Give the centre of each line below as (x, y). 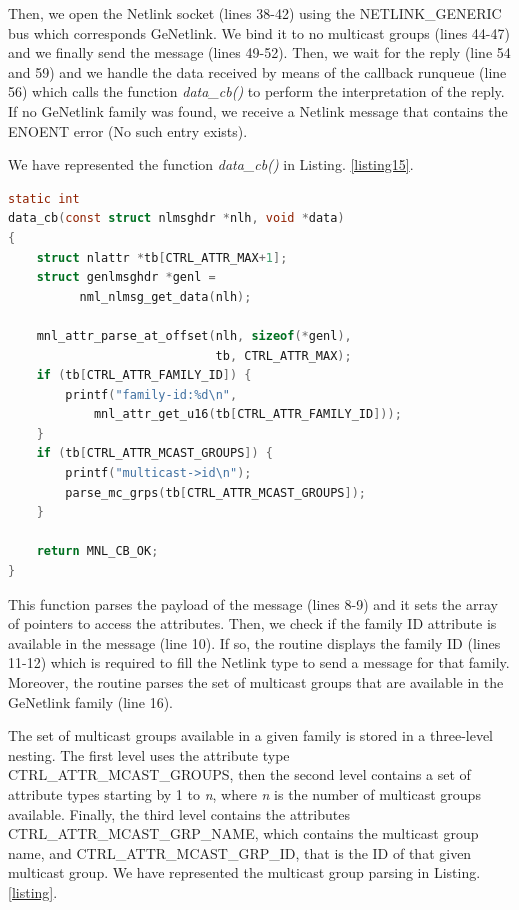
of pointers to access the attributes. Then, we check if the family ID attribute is (252, 623)
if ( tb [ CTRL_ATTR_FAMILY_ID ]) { (144, 375)
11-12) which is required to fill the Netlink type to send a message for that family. (259, 662)
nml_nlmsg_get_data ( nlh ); (165, 296)
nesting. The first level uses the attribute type (149, 754)
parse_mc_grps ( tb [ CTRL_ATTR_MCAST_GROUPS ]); (215, 492)
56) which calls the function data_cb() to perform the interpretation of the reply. (256, 91)
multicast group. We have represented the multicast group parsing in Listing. (244, 872)
